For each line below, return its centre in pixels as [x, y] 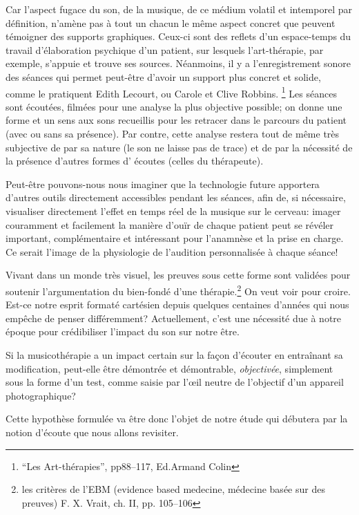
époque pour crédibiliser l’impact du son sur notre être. [123, 331]
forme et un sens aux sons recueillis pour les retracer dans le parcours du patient [176, 120]
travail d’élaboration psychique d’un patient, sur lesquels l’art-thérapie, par [165, 49]
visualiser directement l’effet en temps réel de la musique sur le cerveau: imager [173, 210]
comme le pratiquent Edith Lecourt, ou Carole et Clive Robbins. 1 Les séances [171, 92]
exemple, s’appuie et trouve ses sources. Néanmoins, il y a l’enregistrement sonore [178, 63]
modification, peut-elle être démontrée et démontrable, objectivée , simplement [169, 368]
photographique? [41, 395]
